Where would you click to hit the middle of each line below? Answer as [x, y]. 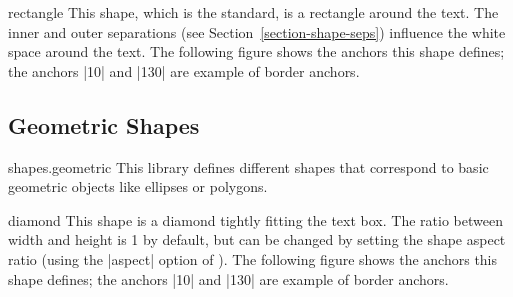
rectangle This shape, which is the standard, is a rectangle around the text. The [253, 12]
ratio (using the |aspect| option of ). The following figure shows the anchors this [253, 258]
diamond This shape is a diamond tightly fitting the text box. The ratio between [255, 219]
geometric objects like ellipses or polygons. [138, 186]
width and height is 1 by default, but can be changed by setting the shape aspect [257, 239]
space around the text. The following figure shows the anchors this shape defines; [256, 51]
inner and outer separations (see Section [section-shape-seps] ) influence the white [257, 31]
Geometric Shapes [104, 124]
